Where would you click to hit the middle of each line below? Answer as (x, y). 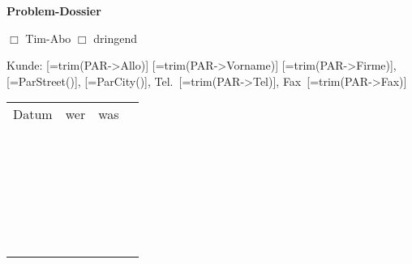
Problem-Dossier (54, 11)
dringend (116, 38)
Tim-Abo (48, 38)
